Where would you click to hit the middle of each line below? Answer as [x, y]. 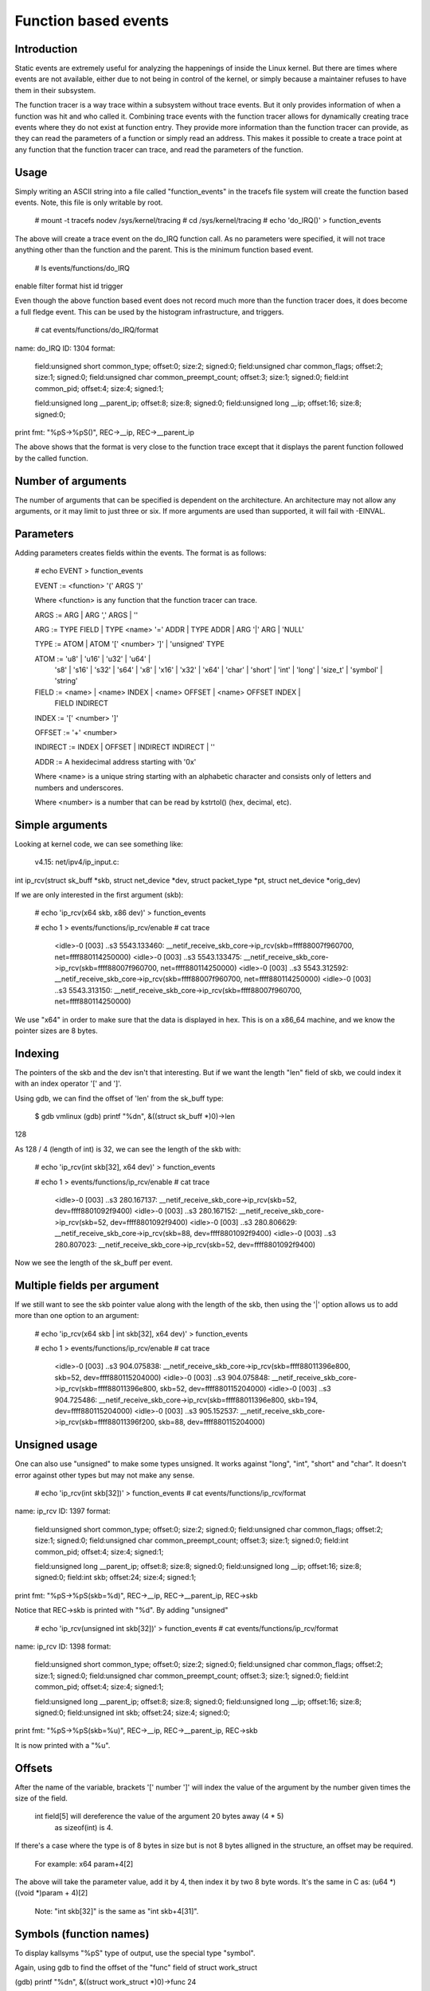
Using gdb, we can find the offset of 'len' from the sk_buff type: [119, 1098]
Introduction [46, 49]
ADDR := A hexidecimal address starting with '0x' [115, 761]
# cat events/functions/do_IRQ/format [97, 330]
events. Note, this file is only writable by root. [89, 202]
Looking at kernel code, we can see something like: [99, 843]
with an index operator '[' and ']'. [68, 1084]
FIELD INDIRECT [82, 703]
